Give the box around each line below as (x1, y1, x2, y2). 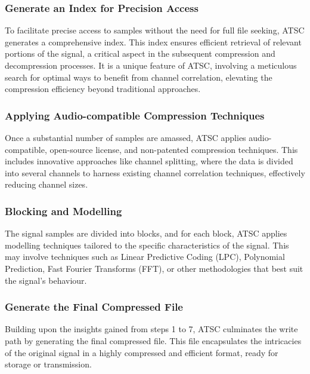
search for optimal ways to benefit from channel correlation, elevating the (5, 70, 272, 83)
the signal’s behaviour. (5, 274, 87, 286)
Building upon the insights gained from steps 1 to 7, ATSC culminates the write (5, 323, 298, 335)
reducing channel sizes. (5, 178, 88, 191)
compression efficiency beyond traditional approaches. (5, 82, 201, 95)
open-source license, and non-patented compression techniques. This (49, 143, 298, 155)
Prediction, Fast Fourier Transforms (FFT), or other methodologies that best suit (5, 262, 303, 274)
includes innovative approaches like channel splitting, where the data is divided (5, 155, 293, 167)
